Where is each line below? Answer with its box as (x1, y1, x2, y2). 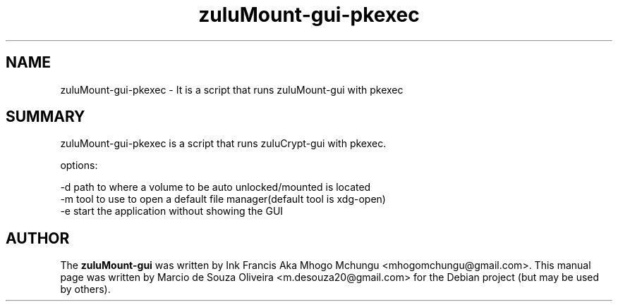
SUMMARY (6, 108, 85, 126)
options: (60, 159, 98, 172)
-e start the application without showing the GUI (60, 205, 284, 218)
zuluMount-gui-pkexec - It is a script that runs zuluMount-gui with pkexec (60, 83, 404, 96)
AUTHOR (6, 229, 70, 247)
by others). (60, 283, 111, 296)
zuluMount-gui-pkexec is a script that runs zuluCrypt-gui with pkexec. (60, 137, 387, 150)
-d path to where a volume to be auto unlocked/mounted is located (60, 181, 371, 194)
